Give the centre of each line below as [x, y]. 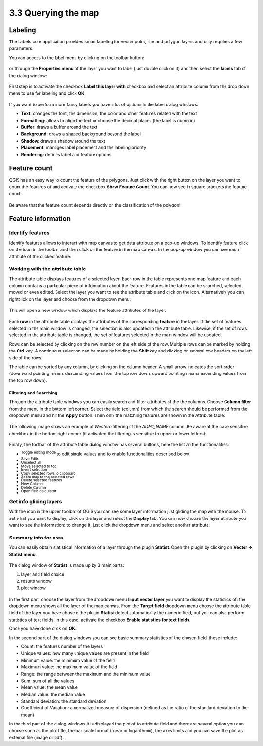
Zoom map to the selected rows [48, 477]
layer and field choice [43, 574]
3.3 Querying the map [54, 13]
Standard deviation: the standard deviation [64, 701]
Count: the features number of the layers [62, 646]
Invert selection [34, 470]
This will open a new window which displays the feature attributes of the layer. [88, 311]
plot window [34, 588]
